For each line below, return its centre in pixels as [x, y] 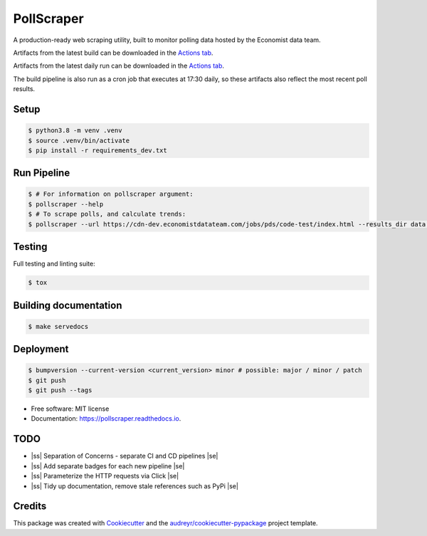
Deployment [41, 349]
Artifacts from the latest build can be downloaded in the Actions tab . [113, 53]
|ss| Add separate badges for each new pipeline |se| [108, 466]
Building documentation [68, 305]
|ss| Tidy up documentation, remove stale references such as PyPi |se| [135, 486]
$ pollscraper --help [66, 204]
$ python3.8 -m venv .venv [75, 131]
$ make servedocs [58, 326]
